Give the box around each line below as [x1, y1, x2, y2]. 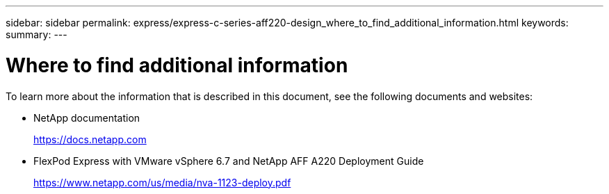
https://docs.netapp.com [33, 133, 147, 145]
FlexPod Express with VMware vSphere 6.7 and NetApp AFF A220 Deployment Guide [33, 154, 424, 167]
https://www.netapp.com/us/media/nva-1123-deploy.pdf [33, 176, 291, 188]
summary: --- [6, 29, 67, 40]
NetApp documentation [33, 111, 140, 124]
